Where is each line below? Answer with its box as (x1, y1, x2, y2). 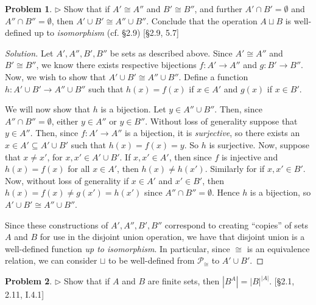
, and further (194, 2, 242, 15)
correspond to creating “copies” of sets (164, 218, 309, 231)
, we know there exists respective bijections (36, 58, 197, 71)
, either (51, 114, 79, 127)
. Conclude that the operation (146, 14, 258, 27)
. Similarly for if (205, 162, 265, 175)
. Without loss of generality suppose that (145, 114, 298, 127)
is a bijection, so (250, 186, 311, 199)
